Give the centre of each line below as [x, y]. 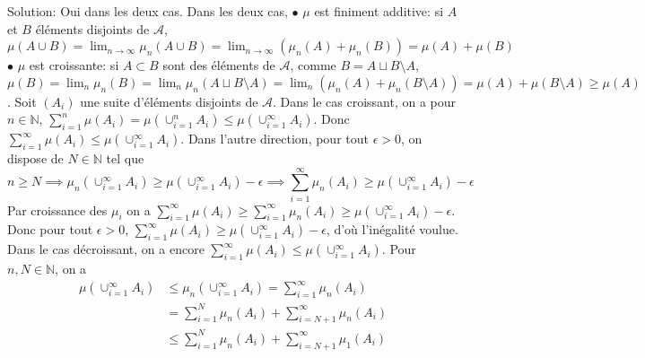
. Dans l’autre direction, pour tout [275, 139]
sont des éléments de [219, 65]
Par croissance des [57, 210]
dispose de [35, 157]
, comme [313, 65]
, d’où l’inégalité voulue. [392, 229]
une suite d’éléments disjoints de [169, 101]
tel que [125, 157]
